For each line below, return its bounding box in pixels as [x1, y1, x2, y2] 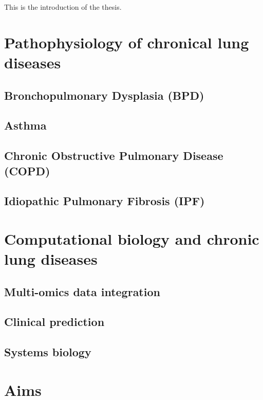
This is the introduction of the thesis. [4, 2, 122, 12]
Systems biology [4, 344, 91, 360]
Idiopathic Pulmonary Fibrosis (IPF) [4, 193, 205, 209]
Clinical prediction [4, 314, 105, 330]
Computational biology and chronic [4, 228, 259, 249]
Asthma [4, 117, 47, 133]
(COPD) [4, 162, 50, 178]
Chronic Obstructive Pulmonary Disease [4, 148, 223, 163]
